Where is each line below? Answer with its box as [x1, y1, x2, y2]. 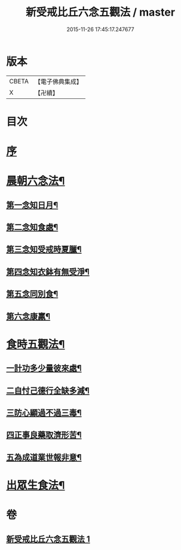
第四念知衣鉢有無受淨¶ [6, 266, 90, 276]
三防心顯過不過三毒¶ [6, 407, 82, 417]
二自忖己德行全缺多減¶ [6, 385, 90, 396]
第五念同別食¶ [6, 289, 59, 299]
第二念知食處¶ [6, 223, 59, 233]
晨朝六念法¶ [6, 175, 65, 188]
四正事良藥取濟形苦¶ [6, 430, 82, 440]
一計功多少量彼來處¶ [6, 363, 82, 374]
